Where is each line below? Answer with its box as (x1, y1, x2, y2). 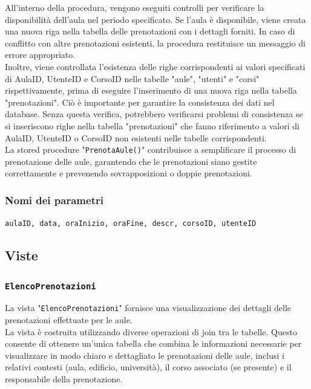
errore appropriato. (5, 48, 76, 61)
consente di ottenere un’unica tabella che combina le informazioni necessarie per (5, 337, 302, 350)
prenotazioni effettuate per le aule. (5, 313, 133, 326)
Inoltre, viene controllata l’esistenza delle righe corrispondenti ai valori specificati (5, 60, 306, 72)
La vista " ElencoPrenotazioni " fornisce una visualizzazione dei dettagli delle (5, 301, 292, 314)
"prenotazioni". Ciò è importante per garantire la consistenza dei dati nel (5, 95, 275, 108)
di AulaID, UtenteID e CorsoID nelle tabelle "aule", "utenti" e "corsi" (5, 72, 260, 85)
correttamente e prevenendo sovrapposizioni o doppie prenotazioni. (5, 167, 252, 179)
